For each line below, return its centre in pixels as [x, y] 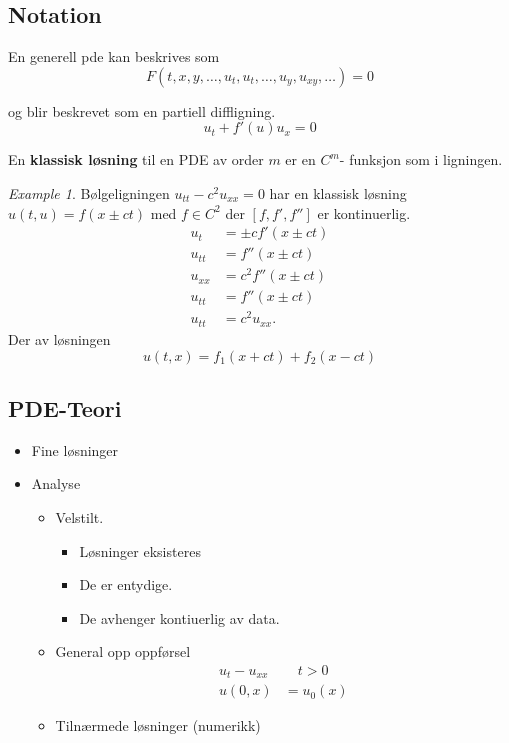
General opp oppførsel [123, 651]
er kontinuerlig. [364, 212]
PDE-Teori [65, 407]
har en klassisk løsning [338, 192]
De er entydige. [126, 584]
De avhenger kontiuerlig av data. [179, 617]
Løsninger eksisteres [140, 550]
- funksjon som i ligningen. [421, 159]
